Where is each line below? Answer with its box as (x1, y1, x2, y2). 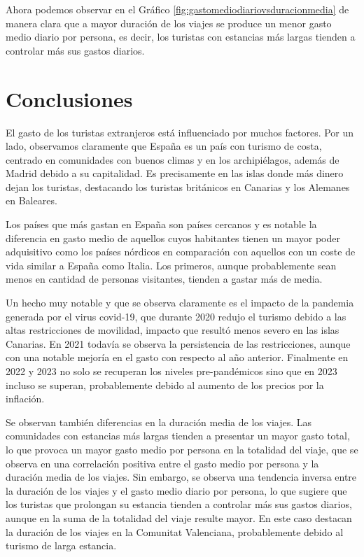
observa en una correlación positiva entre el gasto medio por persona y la (6, 456, 319, 470)
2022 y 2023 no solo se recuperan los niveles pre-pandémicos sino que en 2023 (6, 364, 337, 378)
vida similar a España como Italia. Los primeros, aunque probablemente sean (6, 258, 337, 272)
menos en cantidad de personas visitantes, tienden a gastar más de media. (6, 272, 323, 286)
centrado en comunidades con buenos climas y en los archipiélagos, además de (6, 152, 339, 167)
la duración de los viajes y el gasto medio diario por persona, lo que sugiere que (6, 483, 347, 498)
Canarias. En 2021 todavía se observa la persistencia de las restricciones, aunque (6, 336, 351, 351)
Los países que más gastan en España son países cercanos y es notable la (6, 217, 317, 232)
